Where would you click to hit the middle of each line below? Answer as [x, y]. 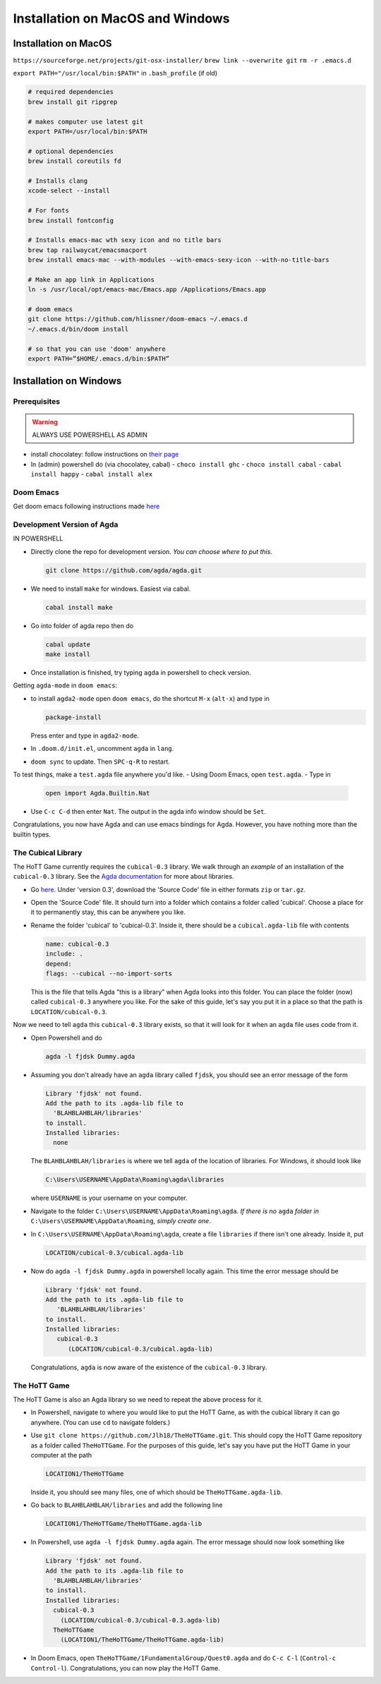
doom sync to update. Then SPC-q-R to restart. [101, 762]
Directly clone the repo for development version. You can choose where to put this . [152, 551]
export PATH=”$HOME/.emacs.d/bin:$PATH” [98, 359]
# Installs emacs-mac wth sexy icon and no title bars [125, 240]
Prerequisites [36, 402]
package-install [74, 717]
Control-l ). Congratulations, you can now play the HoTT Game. [125, 1668]
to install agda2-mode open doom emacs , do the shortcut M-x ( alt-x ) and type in [150, 698]
